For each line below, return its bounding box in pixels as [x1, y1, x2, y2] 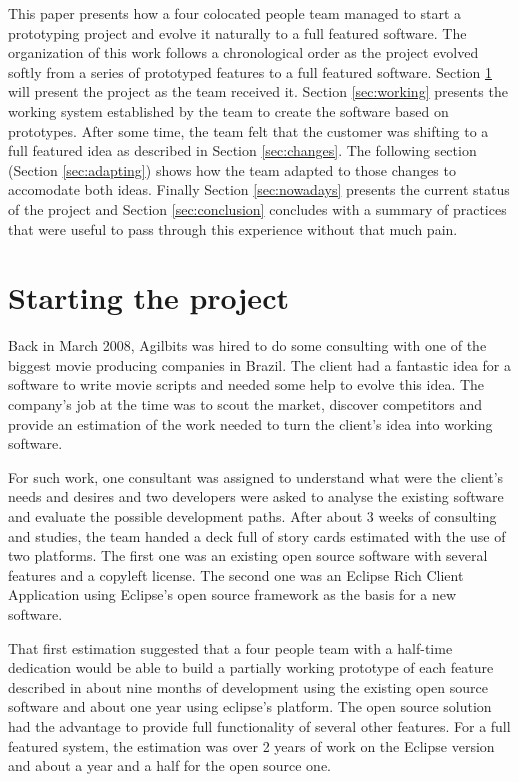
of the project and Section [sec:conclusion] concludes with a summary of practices [8, 198, 507, 219]
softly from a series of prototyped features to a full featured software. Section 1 [8, 61, 493, 82]
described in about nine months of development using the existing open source [8, 676, 488, 697]
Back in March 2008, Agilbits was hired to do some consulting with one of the [8, 335, 487, 356]
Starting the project [8, 277, 289, 318]
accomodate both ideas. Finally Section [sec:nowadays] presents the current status [8, 179, 510, 200]
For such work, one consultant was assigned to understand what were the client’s [8, 466, 504, 487]
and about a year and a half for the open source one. [8, 755, 331, 776]
